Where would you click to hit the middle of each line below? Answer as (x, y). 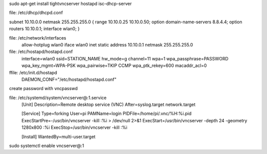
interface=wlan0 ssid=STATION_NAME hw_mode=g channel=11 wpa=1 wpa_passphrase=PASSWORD (125, 58)
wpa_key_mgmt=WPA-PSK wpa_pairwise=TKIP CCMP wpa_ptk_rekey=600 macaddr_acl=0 (114, 66)
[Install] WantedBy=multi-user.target (59, 137)
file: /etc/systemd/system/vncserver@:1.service (58, 98)
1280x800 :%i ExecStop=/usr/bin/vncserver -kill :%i (74, 128)
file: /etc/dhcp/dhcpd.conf (36, 13)
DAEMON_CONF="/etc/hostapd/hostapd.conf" (69, 79)
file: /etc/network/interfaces (38, 38)
